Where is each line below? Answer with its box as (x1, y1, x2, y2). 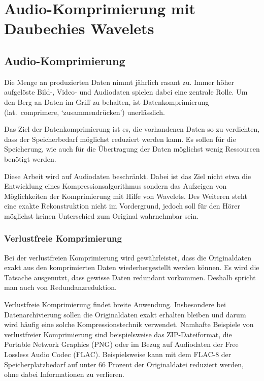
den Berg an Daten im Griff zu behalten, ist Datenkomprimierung (4, 96, 209, 107)
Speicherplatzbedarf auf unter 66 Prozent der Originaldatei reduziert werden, (4, 359, 244, 369)
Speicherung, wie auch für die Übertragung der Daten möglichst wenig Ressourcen (4, 143, 260, 154)
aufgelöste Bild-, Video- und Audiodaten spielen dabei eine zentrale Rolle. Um (4, 86, 248, 97)
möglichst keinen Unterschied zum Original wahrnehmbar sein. (4, 210, 199, 221)
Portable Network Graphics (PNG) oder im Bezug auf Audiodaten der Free (4, 339, 239, 349)
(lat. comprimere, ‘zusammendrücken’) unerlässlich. (4, 106, 165, 117)
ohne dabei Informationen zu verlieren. (4, 369, 124, 379)
